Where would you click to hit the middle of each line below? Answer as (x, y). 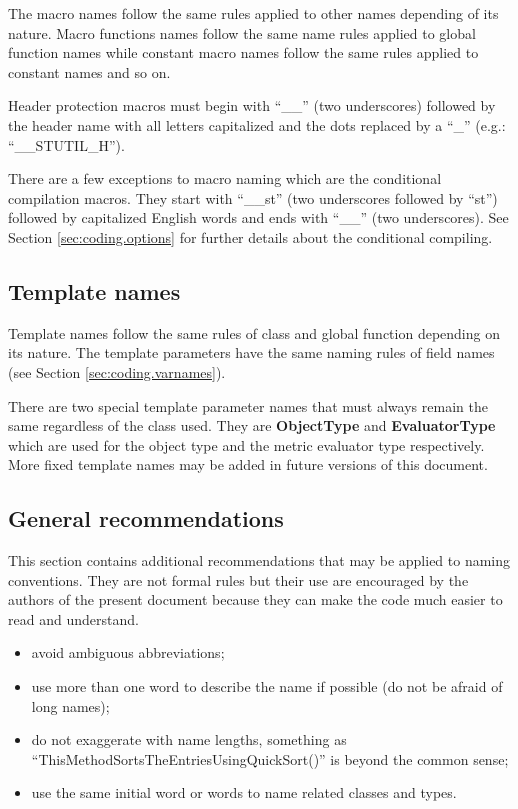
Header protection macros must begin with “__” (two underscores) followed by (252, 105)
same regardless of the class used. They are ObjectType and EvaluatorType (252, 425)
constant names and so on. (89, 71)
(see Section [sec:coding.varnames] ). (117, 371)
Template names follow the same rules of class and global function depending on (254, 332)
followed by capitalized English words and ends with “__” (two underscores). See (258, 217)
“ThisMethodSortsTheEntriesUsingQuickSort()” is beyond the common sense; (270, 758)
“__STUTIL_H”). (66, 144)
